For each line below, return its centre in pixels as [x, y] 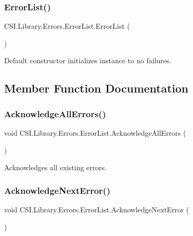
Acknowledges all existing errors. [55, 167]
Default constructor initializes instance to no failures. [88, 60]
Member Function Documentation [96, 88]
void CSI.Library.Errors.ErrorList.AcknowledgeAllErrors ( [95, 133]
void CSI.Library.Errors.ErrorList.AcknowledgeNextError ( [97, 209]
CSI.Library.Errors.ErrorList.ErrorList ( [67, 26]
